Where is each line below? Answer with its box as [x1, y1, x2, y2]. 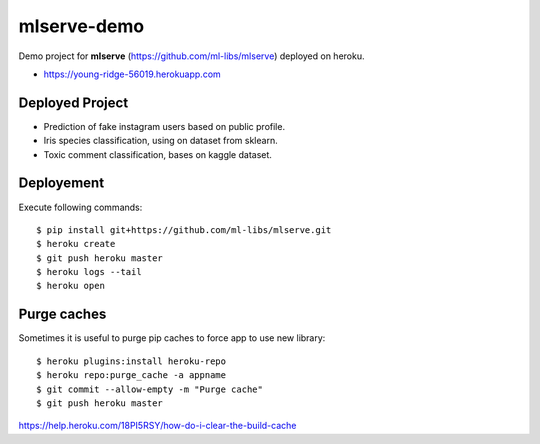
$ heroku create [36, 238, 116, 250]
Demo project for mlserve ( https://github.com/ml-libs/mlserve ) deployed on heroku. [18, 50, 365, 62]
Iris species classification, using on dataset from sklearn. [43, 135, 279, 147]
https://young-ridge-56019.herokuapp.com [43, 68, 222, 80]
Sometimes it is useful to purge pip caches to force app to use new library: [18, 332, 326, 344]
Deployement [18, 175, 105, 192]
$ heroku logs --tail [36, 266, 142, 278]
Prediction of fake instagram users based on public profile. [43, 120, 285, 132]
